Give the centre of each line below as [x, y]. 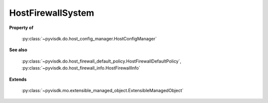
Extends [18, 79]
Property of [21, 28]
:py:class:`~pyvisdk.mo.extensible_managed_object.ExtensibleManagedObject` [102, 90]
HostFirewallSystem [52, 13]
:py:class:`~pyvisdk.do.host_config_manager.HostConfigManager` [89, 38]
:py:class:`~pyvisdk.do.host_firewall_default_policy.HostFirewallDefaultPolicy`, [101, 61]
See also [18, 50]
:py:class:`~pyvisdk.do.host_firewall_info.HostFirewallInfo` [81, 68]
